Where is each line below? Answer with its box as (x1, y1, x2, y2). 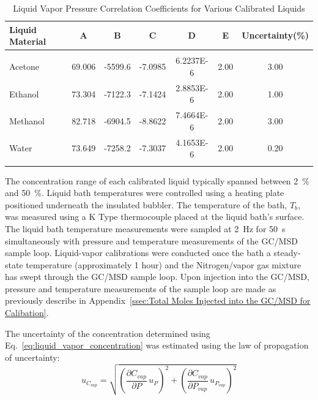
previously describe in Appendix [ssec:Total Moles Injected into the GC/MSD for (5, 294, 311, 307)
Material (9, 35, 46, 48)
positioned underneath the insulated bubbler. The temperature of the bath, (5, 198, 287, 211)
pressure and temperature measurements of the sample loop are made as (5, 282, 276, 295)
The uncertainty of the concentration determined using (5, 326, 210, 339)
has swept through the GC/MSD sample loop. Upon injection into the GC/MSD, (5, 270, 309, 283)
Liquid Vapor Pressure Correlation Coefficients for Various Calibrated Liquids (13, 2, 305, 14)
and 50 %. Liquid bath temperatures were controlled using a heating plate (5, 186, 284, 199)
